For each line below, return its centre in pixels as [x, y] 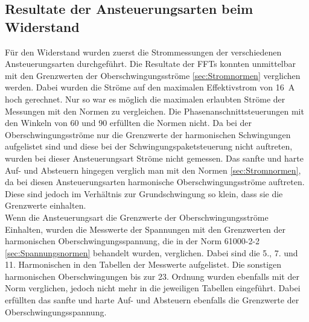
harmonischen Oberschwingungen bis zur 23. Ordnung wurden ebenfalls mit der [152, 276]
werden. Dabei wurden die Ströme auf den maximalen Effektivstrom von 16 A [150, 87]
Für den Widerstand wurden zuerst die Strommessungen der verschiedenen [143, 52]
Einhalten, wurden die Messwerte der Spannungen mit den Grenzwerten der [145, 229]
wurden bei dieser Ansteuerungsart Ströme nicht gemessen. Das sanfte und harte [154, 158]
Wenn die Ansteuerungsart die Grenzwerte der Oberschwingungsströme [137, 217]
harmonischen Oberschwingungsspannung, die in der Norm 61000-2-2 [132, 241]
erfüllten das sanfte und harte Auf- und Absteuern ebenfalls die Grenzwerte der [152, 300]
